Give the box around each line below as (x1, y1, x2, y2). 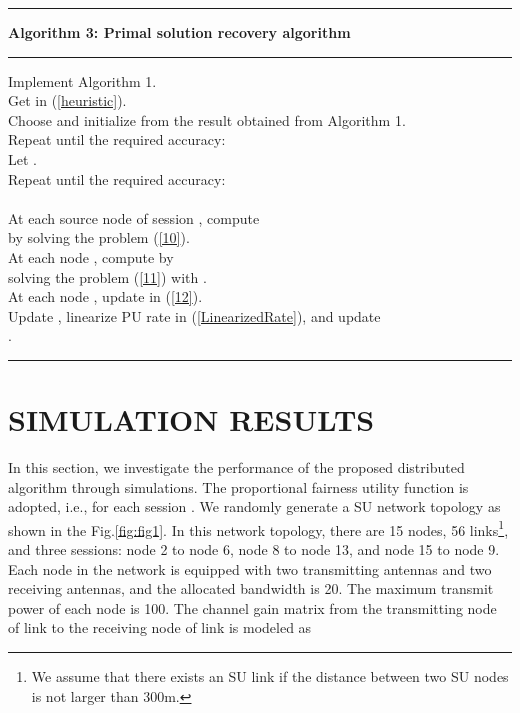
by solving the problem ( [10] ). (8, 227, 190, 248)
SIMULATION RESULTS (8, 399, 375, 440)
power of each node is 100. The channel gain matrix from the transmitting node (8, 597, 497, 618)
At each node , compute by (8, 246, 174, 267)
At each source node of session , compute (8, 207, 260, 228)
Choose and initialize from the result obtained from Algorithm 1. (8, 109, 406, 130)
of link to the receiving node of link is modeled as (8, 617, 312, 638)
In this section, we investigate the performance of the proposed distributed (8, 457, 465, 478)
